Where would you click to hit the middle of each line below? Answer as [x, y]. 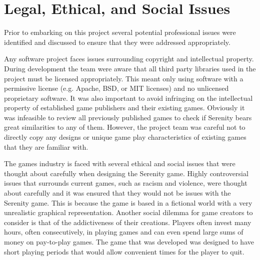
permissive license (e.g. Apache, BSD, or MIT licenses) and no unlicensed [116, 88]
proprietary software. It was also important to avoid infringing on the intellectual [128, 98]
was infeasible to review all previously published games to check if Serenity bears [128, 117]
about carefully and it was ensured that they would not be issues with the [117, 193]
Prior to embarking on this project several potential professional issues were [120, 32]
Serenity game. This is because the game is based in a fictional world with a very [128, 202]
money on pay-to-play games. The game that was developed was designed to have [129, 242]
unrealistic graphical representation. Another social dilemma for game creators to [128, 212]
